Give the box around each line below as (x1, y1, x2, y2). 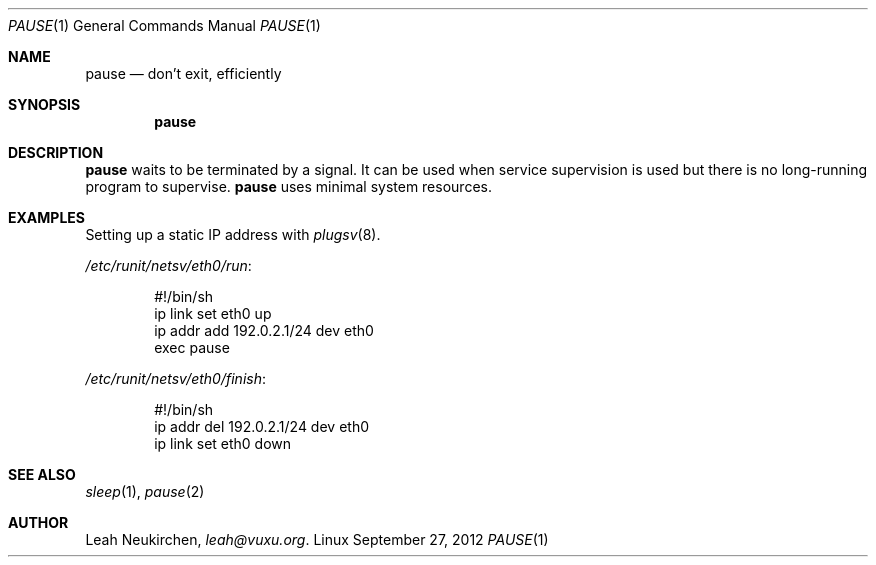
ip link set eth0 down (154, 435, 292, 452)
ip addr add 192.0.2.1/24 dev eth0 (154, 322, 374, 339)
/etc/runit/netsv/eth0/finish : (85, 370, 266, 387)
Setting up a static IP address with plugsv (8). (85, 226, 381, 243)
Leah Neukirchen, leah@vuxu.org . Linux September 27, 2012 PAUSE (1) (85, 531, 549, 548)
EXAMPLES (8, 209, 85, 226)
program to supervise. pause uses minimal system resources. (85, 178, 492, 195)
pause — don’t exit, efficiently (85, 65, 282, 82)
